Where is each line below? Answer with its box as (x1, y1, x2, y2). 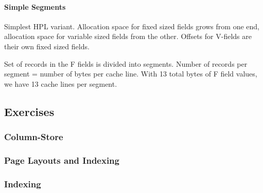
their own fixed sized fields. (4, 41, 90, 51)
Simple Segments (4, 1, 66, 12)
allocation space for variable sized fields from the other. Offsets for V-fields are (4, 31, 252, 42)
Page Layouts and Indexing (4, 153, 119, 166)
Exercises (4, 103, 55, 119)
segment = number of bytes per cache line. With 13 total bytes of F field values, (4, 68, 257, 79)
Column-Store (4, 130, 63, 143)
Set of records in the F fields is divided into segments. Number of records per (4, 58, 248, 69)
